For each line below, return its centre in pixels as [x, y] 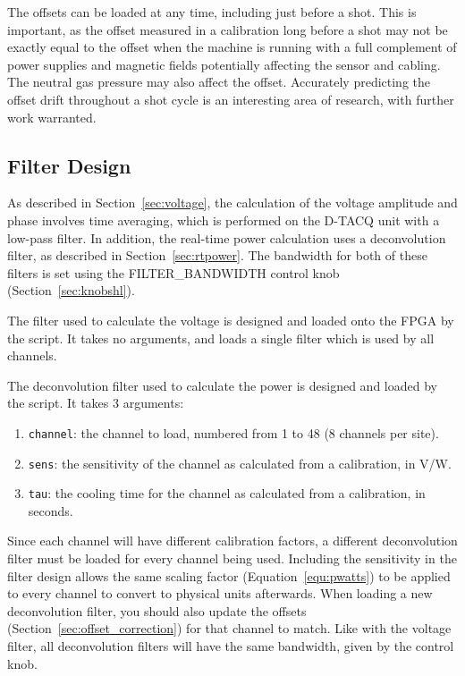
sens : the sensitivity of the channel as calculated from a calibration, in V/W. [240, 463]
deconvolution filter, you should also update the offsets [157, 610]
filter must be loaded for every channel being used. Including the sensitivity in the [232, 558]
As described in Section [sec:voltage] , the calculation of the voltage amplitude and [232, 203]
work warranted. [52, 117]
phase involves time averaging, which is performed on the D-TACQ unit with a [224, 220]
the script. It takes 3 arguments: [96, 403]
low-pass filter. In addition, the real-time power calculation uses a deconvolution [227, 237]
